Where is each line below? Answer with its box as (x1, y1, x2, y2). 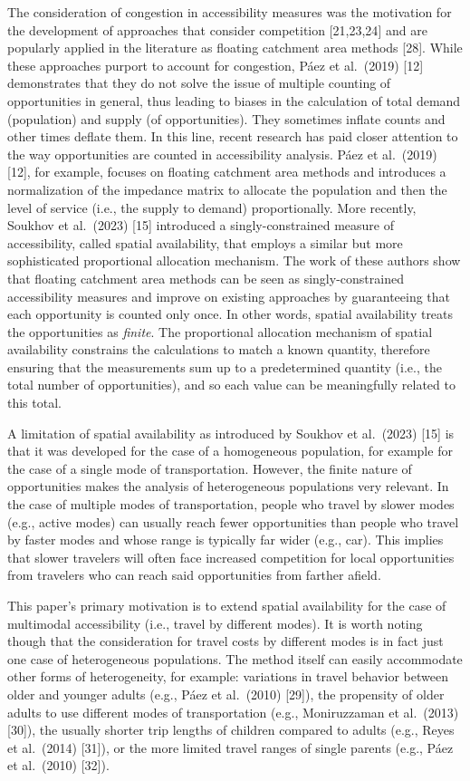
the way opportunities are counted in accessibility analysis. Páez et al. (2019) (7, 144, 437, 163)
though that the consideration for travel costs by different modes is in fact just (7, 632, 444, 651)
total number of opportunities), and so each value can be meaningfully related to (7, 375, 456, 394)
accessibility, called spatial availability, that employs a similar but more (7, 233, 403, 252)
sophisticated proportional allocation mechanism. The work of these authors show (7, 251, 461, 270)
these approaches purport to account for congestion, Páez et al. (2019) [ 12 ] (7, 55, 424, 74)
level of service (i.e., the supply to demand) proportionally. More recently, (7, 198, 417, 217)
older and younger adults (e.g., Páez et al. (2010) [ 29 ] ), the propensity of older (7, 684, 445, 703)
